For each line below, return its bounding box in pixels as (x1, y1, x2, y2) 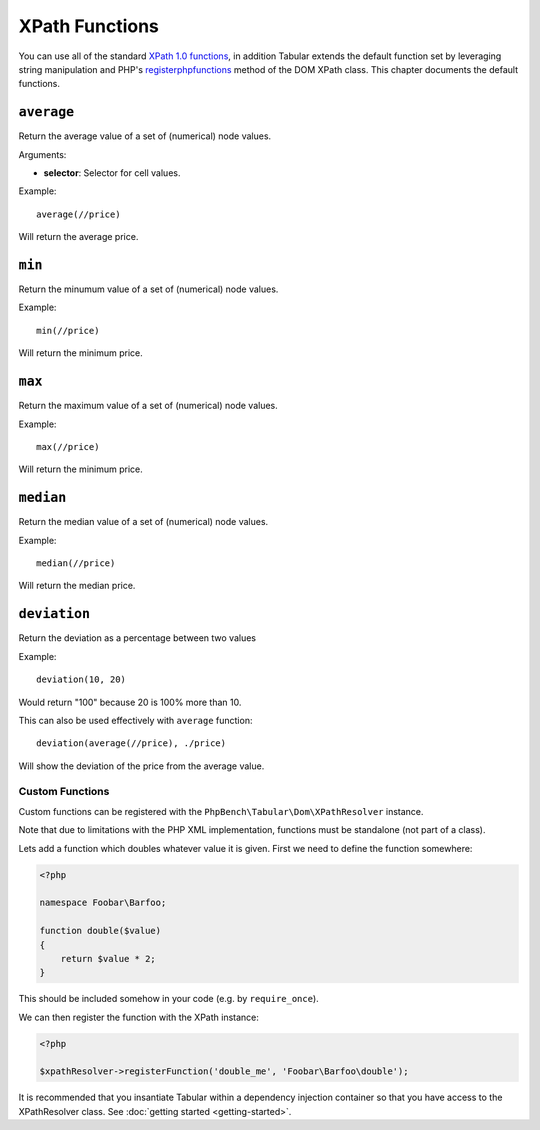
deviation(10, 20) (36, 674, 127, 685)
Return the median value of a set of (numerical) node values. (18, 516, 269, 528)
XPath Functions (18, 15, 160, 37)
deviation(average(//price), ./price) (36, 738, 227, 749)
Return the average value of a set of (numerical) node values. (18, 130, 272, 142)
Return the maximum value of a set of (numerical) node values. (18, 400, 279, 412)
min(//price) (36, 325, 100, 336)
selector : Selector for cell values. (43, 167, 181, 179)
